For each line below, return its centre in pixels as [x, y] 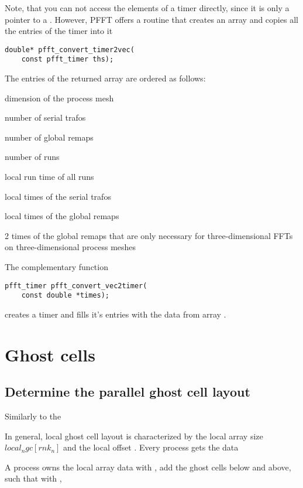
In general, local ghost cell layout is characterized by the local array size [134, 436]
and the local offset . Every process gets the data [151, 447]
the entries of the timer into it [59, 31]
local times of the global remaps [62, 216]
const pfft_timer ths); [68, 59]
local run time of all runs [49, 177]
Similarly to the [33, 416]
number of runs [32, 157]
